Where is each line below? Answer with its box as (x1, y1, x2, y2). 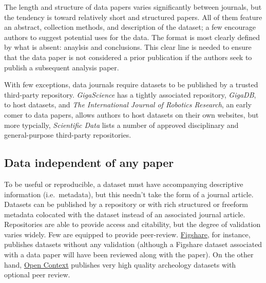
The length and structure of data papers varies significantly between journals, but (4, 2, 262, 12)
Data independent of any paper (4, 155, 174, 171)
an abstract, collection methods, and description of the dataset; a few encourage (4, 22, 256, 32)
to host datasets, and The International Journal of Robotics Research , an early (4, 99, 252, 110)
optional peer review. (4, 269, 70, 280)
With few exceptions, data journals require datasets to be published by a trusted (4, 79, 258, 90)
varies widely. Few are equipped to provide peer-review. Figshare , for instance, (4, 229, 251, 239)
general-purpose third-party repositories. (4, 129, 131, 140)
